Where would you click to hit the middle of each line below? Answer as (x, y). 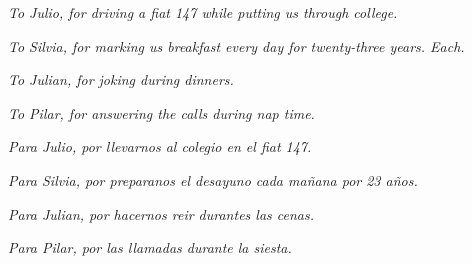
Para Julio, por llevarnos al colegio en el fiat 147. (160, 146)
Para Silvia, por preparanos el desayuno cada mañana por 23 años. (213, 179)
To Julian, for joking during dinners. (121, 79)
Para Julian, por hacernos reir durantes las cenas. (161, 213)
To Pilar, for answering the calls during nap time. (161, 112)
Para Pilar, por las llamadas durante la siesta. (150, 247)
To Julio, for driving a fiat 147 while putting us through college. (203, 12)
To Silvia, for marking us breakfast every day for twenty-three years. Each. (236, 45)
